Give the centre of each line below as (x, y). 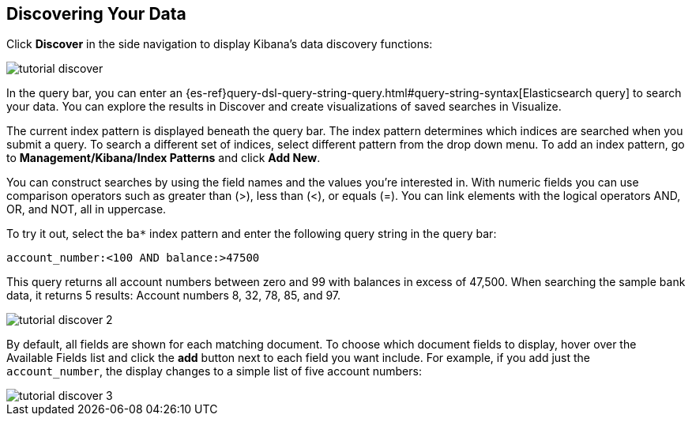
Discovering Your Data (96, 14)
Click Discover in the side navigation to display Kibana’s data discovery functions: (220, 44)
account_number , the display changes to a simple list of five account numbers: (214, 371)
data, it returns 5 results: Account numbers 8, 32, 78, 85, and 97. (174, 296)
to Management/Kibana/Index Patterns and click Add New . (164, 158)
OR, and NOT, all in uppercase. (86, 209)
